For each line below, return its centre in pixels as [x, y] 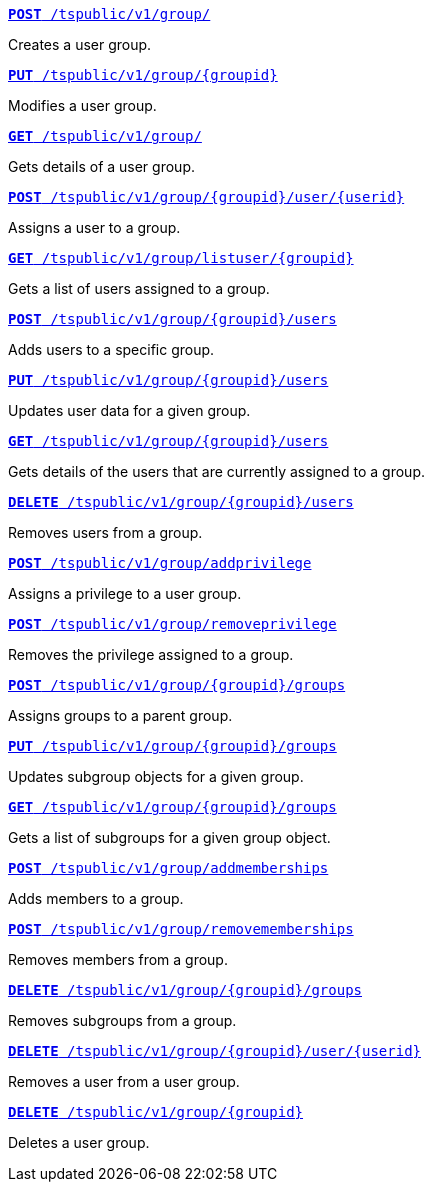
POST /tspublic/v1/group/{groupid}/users [172, 319]
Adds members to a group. [96, 898]
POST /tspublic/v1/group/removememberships [181, 929]
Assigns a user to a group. [94, 227]
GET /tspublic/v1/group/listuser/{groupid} [181, 258]
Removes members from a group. [118, 959]
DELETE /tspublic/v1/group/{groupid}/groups [185, 990]
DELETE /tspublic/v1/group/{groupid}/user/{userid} [215, 1051]
